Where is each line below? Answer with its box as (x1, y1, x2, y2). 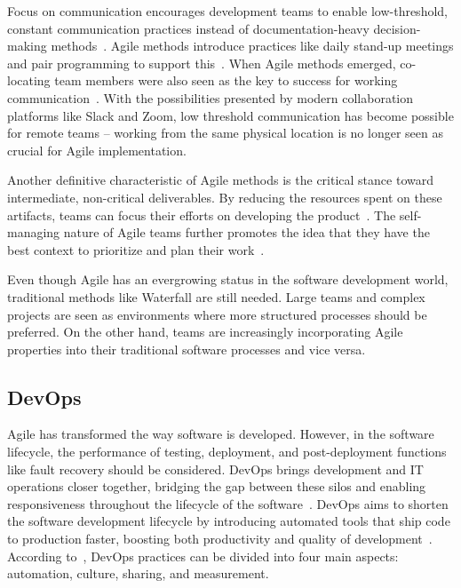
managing (7, 223, 60, 242)
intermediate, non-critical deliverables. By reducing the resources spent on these (7, 187, 442, 206)
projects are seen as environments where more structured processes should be (7, 305, 427, 323)
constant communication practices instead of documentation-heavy (7, 19, 370, 37)
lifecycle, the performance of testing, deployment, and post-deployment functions (7, 442, 447, 461)
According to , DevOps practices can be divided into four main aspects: (7, 546, 399, 565)
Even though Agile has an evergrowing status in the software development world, (7, 270, 449, 289)
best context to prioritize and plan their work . (7, 240, 265, 258)
